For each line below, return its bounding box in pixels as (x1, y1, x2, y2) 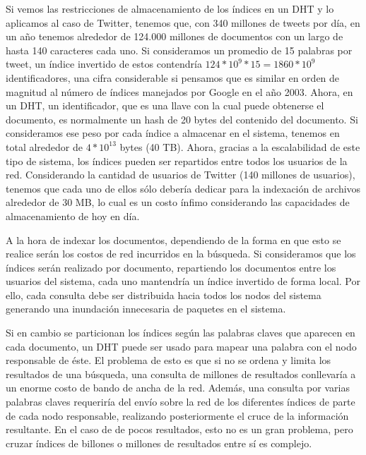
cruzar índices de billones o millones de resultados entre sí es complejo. (6, 435, 312, 450)
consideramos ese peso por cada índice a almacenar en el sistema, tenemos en (6, 126, 340, 140)
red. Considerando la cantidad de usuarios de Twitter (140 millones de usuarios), (6, 167, 355, 182)
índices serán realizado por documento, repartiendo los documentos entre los (6, 260, 336, 274)
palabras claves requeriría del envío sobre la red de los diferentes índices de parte (6, 394, 355, 409)
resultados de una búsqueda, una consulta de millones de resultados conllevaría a (6, 366, 356, 381)
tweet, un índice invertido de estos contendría (6, 56, 202, 71)
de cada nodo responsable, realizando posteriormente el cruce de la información (6, 408, 349, 423)
